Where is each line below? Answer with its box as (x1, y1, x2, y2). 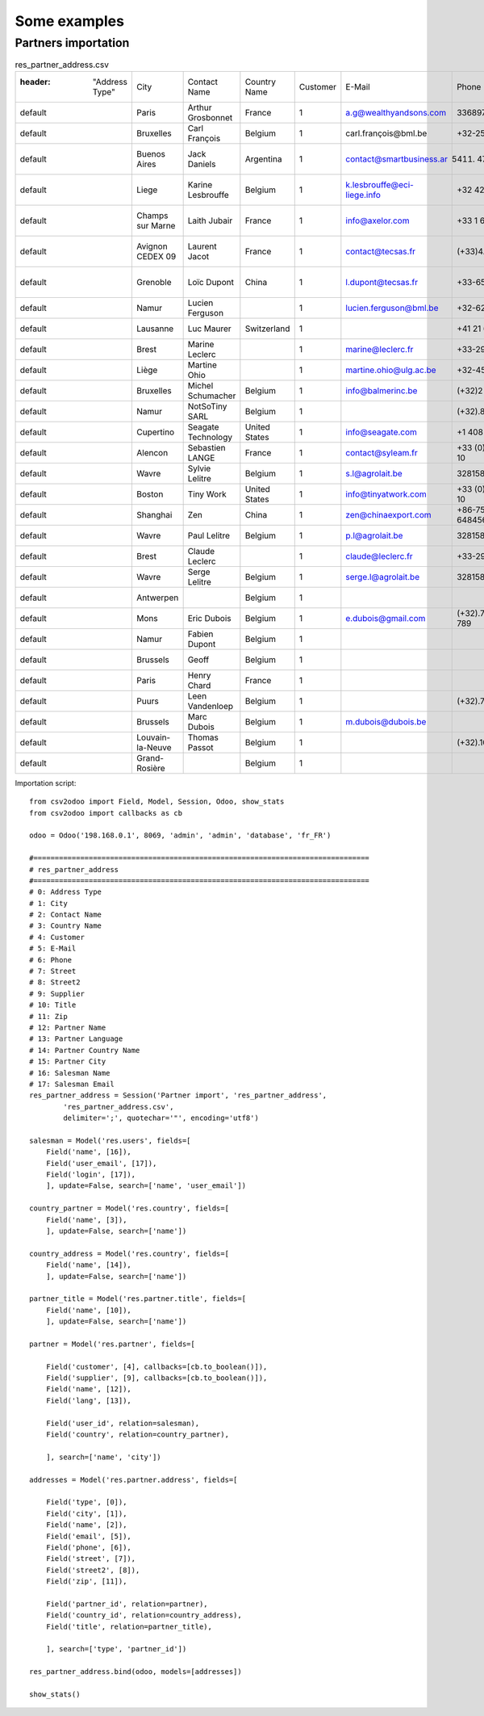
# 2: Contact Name (29, 910, 102, 920)
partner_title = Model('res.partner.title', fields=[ (29, 1294, 246, 1303)
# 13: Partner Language (29, 1034, 123, 1043)
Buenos (136, 148, 165, 159)
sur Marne (136, 220, 176, 231)
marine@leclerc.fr (345, 343, 414, 355)
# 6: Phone (29, 955, 73, 964)
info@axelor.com (345, 215, 410, 226)
